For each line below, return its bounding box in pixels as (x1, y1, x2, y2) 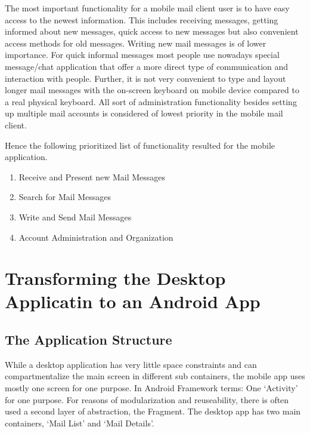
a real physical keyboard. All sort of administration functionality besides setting (5, 95, 297, 108)
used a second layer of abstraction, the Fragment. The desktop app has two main (5, 405, 301, 417)
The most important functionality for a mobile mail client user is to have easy (5, 2, 290, 14)
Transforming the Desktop (5, 266, 226, 290)
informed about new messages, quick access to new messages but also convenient (5, 25, 299, 38)
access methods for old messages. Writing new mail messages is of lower (5, 36, 266, 49)
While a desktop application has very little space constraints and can (5, 358, 257, 370)
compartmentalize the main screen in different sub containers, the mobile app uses (5, 370, 305, 382)
